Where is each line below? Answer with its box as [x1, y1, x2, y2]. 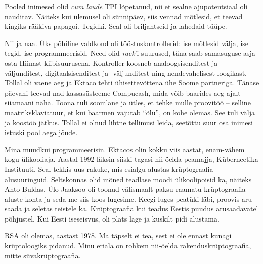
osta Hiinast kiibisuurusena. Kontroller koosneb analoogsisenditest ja [5, 57, 218, 68]
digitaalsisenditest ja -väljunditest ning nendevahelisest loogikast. [45, 67, 247, 78]
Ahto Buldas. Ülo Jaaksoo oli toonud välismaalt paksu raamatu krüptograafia [5, 184, 246, 194]
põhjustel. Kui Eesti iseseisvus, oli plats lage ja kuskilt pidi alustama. [5, 213, 220, 224]
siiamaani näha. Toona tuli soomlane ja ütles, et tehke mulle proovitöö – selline [5, 97, 251, 108]
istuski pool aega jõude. [5, 127, 78, 138]
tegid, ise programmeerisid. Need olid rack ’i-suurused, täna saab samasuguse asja [5, 48, 255, 58]
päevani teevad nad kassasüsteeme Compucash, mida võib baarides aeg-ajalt [5, 87, 241, 98]
